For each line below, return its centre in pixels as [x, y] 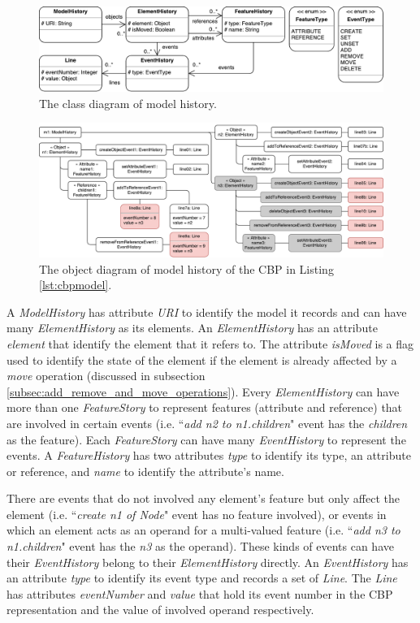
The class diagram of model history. [128, 103]
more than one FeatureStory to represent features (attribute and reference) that [205, 407]
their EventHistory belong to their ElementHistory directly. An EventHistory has [208, 562]
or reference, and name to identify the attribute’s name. [145, 471]
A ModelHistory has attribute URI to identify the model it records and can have [207, 311]
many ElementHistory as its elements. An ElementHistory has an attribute [192, 328]
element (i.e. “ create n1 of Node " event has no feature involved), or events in [197, 514]
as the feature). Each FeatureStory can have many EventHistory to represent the [206, 439]
